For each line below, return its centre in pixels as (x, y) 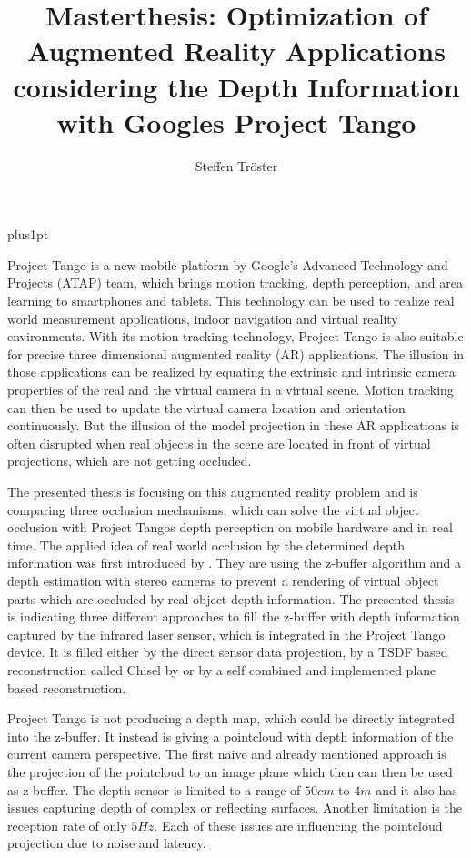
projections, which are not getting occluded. (130, 461)
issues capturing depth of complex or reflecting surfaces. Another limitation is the (235, 808)
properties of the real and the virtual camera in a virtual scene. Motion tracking (230, 390)
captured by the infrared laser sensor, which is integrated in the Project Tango (226, 634)
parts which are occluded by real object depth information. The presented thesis (231, 598)
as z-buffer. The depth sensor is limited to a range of (154, 789)
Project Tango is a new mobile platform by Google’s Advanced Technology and (228, 264)
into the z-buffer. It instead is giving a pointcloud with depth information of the (230, 736)
